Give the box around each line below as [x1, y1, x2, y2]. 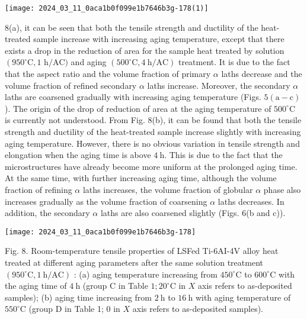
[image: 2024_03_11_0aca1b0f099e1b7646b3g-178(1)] [5, 4, 209, 12]
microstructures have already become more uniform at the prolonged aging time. [5, 160, 298, 172]
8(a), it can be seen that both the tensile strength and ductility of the [5, 21, 258, 33]
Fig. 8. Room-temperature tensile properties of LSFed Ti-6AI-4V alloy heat [5, 244, 279, 257]
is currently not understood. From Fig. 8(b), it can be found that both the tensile [5, 114, 302, 126]
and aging [71, 56, 107, 68]
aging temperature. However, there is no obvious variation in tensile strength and [5, 137, 300, 149]
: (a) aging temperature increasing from [73, 268, 218, 280]
